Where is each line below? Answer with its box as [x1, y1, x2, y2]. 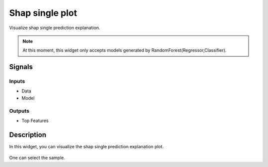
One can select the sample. [9, 155, 66, 161]
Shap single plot [9, 7, 77, 18]
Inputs [9, 78, 25, 85]
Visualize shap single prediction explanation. [9, 25, 100, 31]
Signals [9, 63, 33, 71]
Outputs [9, 107, 30, 114]
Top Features [21, 118, 49, 124]
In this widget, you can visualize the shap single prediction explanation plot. [9, 143, 164, 149]
